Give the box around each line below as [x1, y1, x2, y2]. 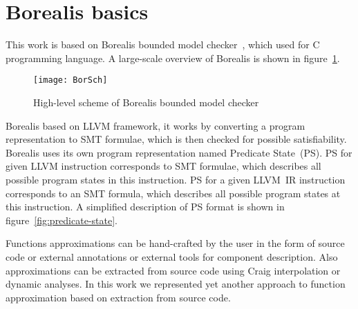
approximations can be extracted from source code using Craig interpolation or [6, 263, 341, 277]
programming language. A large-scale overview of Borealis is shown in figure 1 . [6, 50, 340, 65]
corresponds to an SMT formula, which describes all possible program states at [6, 186, 341, 200]
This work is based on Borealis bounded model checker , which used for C [6, 37, 320, 52]
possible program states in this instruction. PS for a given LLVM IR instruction [6, 172, 346, 186]
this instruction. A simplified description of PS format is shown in [6, 199, 285, 214]
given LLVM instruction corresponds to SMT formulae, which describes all [6, 159, 321, 173]
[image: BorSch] [33, 75, 108, 86]
